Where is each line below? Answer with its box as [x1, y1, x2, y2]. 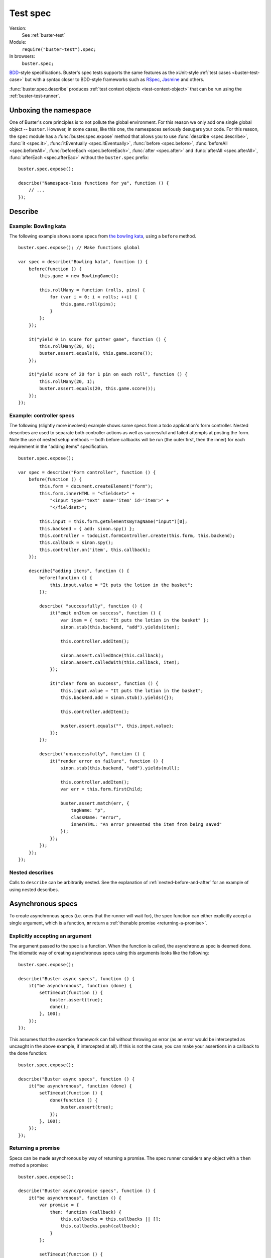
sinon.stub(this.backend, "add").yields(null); [60, 765, 180, 771]
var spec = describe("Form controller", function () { [18, 469, 156, 475]
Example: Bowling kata [9, 222, 66, 229]
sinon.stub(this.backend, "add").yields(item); [60, 624, 180, 630]
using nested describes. [9, 886, 59, 893]
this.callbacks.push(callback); [60, 1223, 140, 1229]
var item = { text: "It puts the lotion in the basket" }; [60, 617, 209, 623]
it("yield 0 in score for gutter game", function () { [28, 336, 167, 342]
